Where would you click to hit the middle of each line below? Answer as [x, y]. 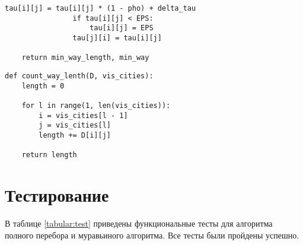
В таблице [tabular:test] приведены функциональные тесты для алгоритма [139, 223]
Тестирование [57, 195]
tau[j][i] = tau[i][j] [117, 38]
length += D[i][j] [75, 135]
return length [49, 155]
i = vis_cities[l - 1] [83, 115]
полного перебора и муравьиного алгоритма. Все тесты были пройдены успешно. [152, 235]
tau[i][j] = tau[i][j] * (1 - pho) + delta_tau [101, 8]
